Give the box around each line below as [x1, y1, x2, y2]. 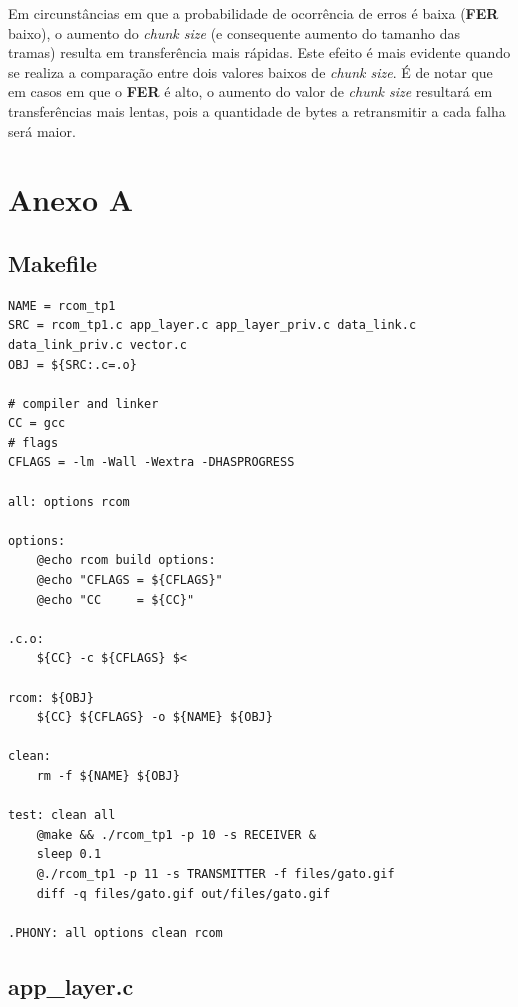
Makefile [8, 247, 97, 278]
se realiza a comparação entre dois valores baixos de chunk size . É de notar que [8, 61, 493, 82]
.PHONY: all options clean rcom [8, 925, 223, 940]
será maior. [8, 120, 76, 141]
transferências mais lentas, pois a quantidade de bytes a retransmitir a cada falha [8, 100, 506, 121]
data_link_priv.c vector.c [8, 337, 187, 352]
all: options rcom [8, 494, 130, 509]
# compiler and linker [8, 396, 159, 411]
